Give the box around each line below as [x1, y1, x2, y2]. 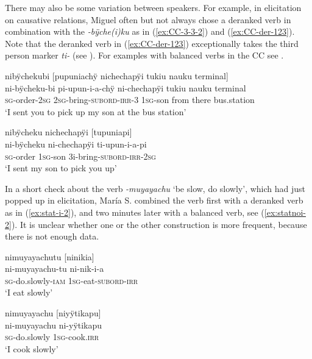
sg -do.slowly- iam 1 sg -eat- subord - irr [5, 274, 138, 286]
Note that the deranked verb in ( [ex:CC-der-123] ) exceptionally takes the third [5, 37, 299, 49]
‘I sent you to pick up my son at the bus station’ [5, 105, 186, 118]
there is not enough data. [5, 230, 99, 243]
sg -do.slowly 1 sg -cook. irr [5, 330, 99, 343]
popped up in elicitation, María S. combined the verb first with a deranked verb [5, 194, 303, 207]
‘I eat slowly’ [5, 286, 53, 299]
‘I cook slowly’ [5, 342, 58, 355]
